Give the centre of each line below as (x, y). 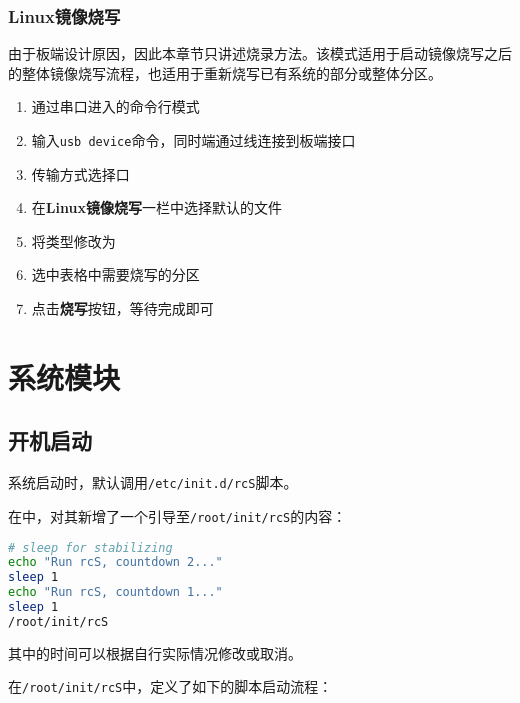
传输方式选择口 (80, 173)
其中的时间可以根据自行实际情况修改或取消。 (155, 652)
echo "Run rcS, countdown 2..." (115, 562)
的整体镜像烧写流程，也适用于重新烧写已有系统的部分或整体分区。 (225, 72)
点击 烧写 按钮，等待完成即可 (122, 308)
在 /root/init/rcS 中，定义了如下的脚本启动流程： (170, 686)
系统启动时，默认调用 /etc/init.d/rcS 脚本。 (153, 482)
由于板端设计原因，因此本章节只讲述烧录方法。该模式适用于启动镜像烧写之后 (260, 53)
